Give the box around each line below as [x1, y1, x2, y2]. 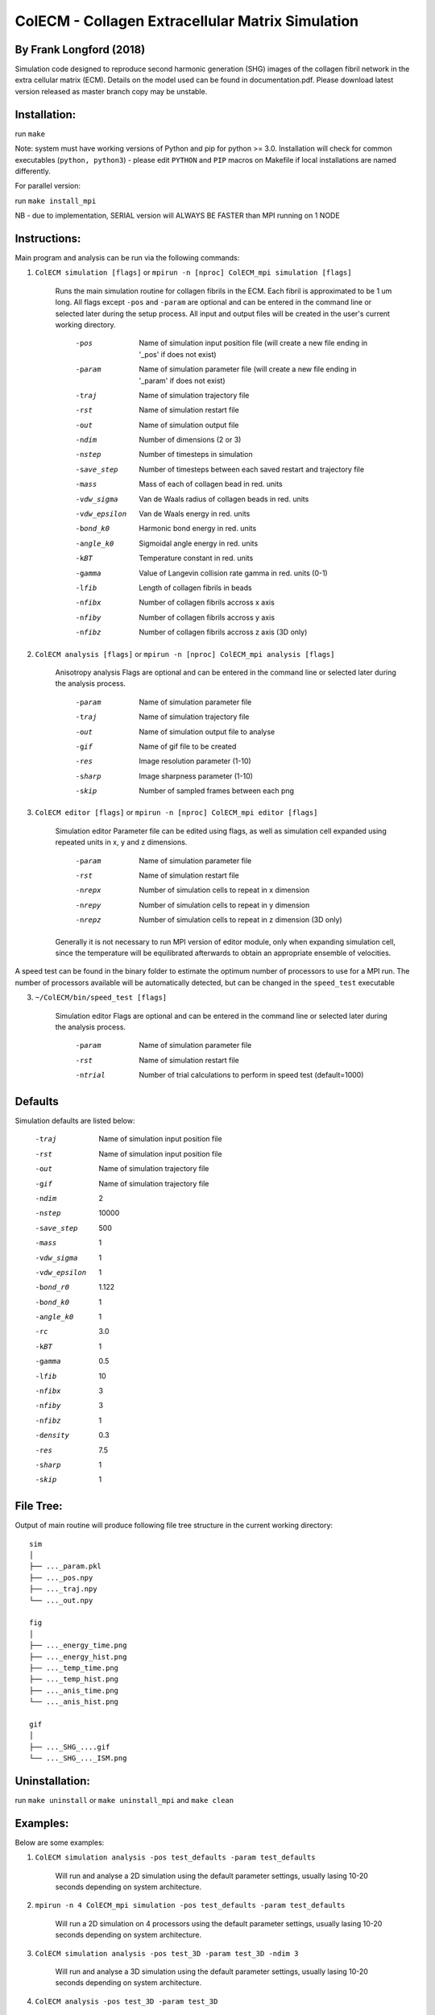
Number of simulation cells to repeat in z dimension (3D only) [139, 915, 342, 924]
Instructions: [14, 231, 81, 245]
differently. [14, 166, 52, 176]
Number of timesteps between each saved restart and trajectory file [139, 464, 365, 474]
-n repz [75, 916, 101, 924]
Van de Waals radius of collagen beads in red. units [139, 494, 309, 504]
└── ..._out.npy [29, 1596, 93, 1605]
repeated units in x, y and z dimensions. [55, 837, 188, 847]
